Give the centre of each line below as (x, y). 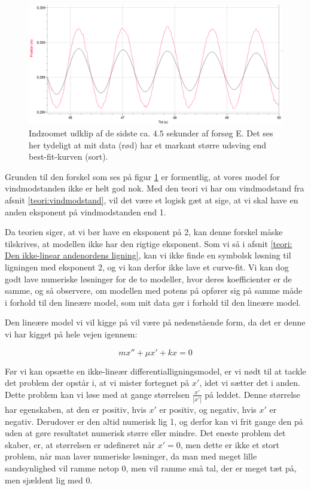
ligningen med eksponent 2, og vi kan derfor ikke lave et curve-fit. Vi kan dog (147, 267)
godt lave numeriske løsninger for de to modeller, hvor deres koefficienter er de (148, 279)
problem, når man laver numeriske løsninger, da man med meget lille (131, 456)
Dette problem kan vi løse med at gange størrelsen (97, 394)
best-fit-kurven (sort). (68, 156)
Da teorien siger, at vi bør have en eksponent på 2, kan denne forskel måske (144, 232)
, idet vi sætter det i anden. (250, 383)
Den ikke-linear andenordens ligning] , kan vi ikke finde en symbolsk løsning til (148, 255)
